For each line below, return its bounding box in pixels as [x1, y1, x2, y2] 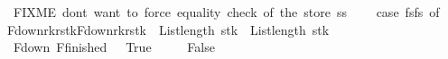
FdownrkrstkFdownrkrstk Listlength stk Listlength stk [6, 20, 330, 38]
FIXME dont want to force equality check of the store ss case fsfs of [13, 3, 440, 21]
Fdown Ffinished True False [13, 38, 215, 56]
